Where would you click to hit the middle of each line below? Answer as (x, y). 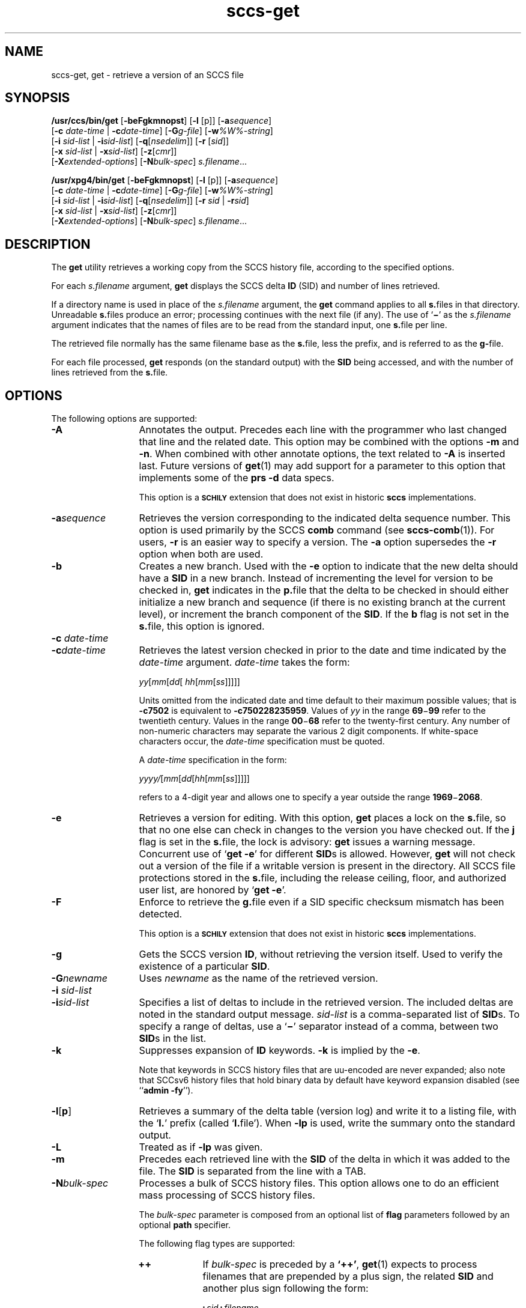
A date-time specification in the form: (213, 760)
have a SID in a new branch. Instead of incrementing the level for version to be (316, 578)
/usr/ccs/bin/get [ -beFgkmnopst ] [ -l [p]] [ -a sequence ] (162, 121)
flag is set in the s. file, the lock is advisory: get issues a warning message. (307, 842)
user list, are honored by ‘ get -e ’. (213, 890)
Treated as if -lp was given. (201, 1147)
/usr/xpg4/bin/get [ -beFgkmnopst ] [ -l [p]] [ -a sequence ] (165, 180)
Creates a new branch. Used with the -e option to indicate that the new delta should (328, 566)
